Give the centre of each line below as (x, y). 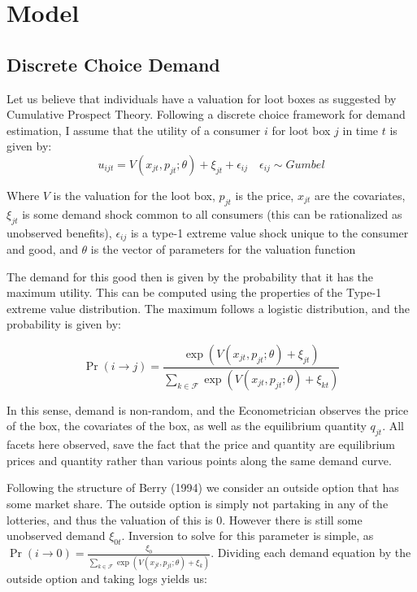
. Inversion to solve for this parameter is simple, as (248, 535)
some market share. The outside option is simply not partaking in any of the (198, 504)
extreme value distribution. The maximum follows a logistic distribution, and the (208, 308)
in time (361, 130)
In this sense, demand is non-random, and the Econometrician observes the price (208, 409)
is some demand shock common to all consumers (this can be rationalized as (212, 213)
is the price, (265, 195)
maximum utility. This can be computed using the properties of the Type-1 (194, 292)
